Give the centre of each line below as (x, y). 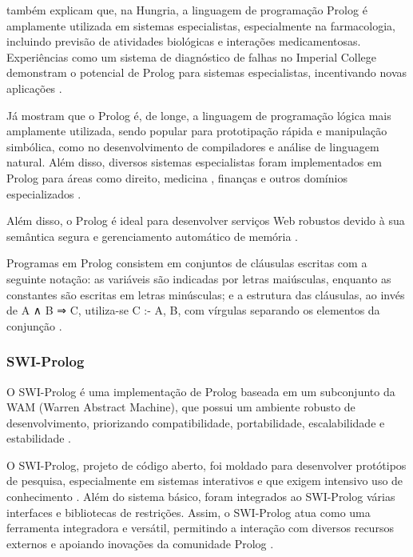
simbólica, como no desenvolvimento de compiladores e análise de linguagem (193, 146)
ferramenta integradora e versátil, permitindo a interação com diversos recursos (200, 528)
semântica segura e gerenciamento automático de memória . (152, 236)
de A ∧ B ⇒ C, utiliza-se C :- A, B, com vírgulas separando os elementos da (193, 310)
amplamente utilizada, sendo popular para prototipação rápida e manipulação (197, 131)
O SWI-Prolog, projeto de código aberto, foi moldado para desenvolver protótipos (206, 465)
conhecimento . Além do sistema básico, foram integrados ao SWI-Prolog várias (201, 497)
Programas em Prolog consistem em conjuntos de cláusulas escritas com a (187, 263)
